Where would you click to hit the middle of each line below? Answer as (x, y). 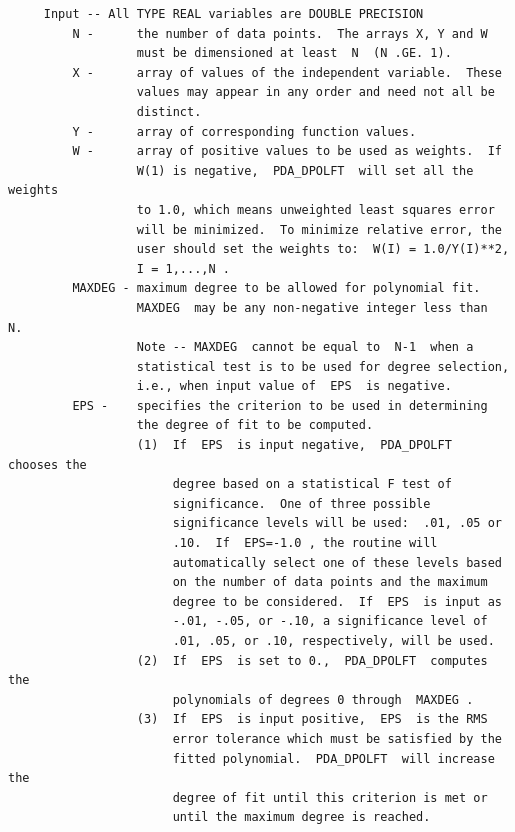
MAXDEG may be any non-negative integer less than (312, 307)
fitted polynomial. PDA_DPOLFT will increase (333, 758)
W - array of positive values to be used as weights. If (287, 151)
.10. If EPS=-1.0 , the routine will (305, 543)
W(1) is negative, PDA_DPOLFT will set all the (305, 170)
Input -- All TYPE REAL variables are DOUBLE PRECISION (233, 14)
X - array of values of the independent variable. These (287, 72)
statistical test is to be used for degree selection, (323, 366)
